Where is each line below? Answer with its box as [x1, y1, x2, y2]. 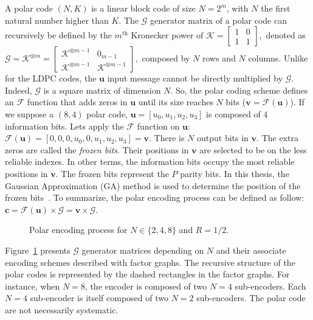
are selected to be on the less [199, 143, 307, 156]
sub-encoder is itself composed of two [30, 291, 168, 304]
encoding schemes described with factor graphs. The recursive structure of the [5, 256, 295, 268]
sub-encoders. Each [235, 279, 306, 292]
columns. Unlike [248, 52, 308, 64]
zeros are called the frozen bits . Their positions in [5, 143, 189, 156]
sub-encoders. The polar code [196, 291, 306, 304]
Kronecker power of [131, 29, 204, 41]
